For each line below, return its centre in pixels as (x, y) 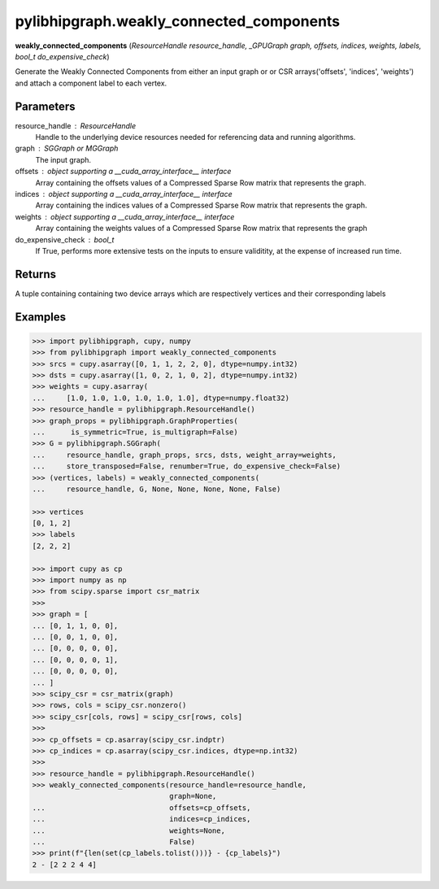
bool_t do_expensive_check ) (62, 56)
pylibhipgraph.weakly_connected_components (178, 21)
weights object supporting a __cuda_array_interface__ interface (125, 216)
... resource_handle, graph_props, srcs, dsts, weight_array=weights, (185, 455)
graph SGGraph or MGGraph (67, 148)
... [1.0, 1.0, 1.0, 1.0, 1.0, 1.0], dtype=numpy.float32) (161, 398)
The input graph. (63, 159)
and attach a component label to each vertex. (91, 83)
